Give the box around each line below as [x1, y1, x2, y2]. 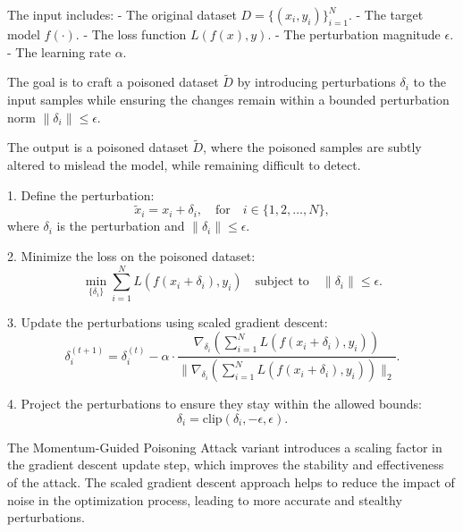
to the [413, 72, 447, 91]
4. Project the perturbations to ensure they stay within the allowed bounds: [7, 394, 422, 413]
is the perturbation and [56, 216, 185, 235]
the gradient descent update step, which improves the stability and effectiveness [7, 455, 444, 474]
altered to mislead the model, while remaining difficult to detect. [7, 156, 361, 173]
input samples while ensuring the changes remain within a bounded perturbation [7, 90, 450, 108]
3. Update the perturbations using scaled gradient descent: [7, 312, 328, 331]
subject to [255, 275, 309, 289]
